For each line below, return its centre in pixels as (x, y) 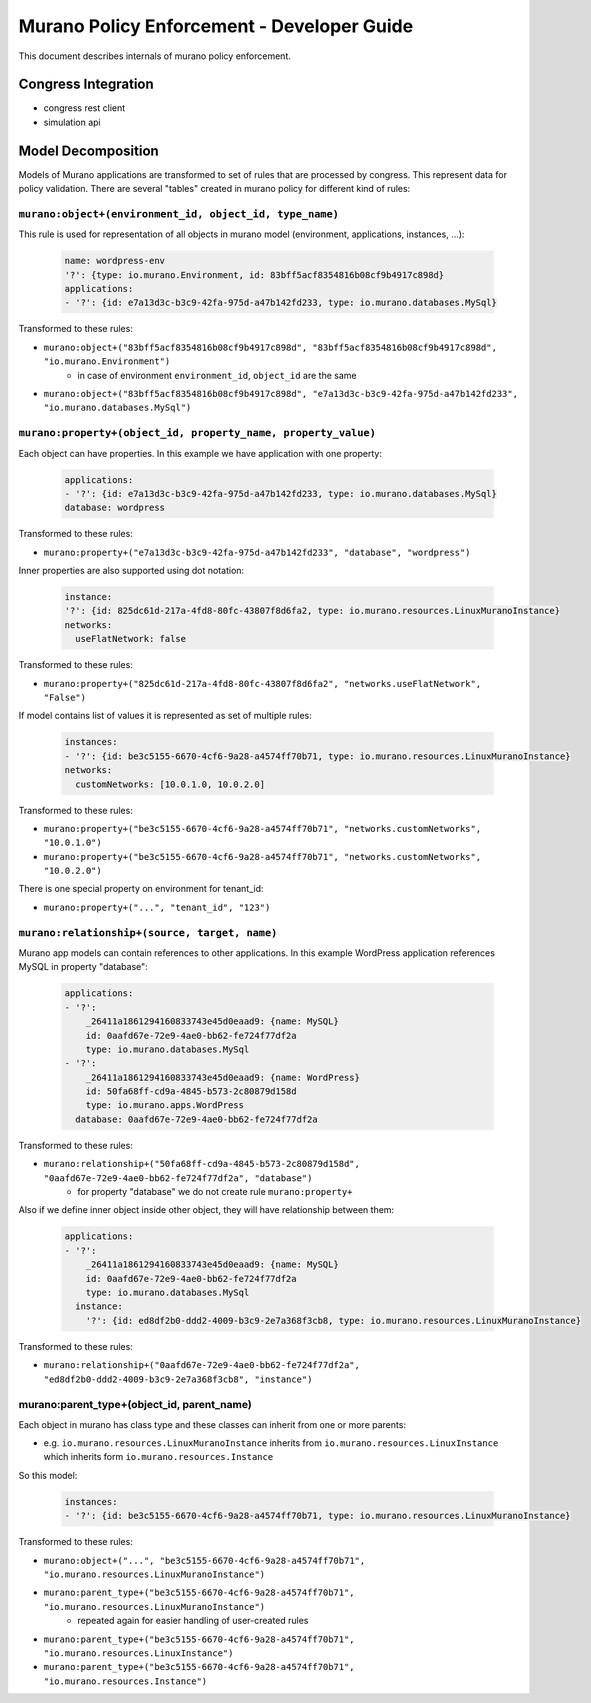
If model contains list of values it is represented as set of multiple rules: (165, 716)
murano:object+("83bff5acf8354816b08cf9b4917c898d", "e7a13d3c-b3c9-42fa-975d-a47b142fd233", (281, 393)
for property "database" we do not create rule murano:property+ (215, 1192)
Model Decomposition (88, 150)
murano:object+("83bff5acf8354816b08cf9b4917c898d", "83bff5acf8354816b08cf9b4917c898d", (270, 347)
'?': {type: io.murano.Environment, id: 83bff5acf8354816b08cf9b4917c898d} (254, 274)
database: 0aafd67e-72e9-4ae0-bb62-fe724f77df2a (197, 1119)
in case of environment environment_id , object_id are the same (217, 375)
